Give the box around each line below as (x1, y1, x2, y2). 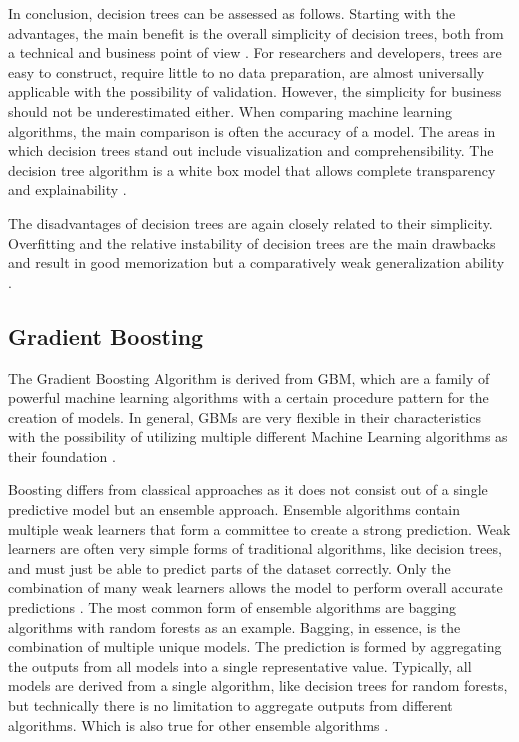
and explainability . (8, 179, 127, 200)
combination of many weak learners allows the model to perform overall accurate (8, 577, 503, 598)
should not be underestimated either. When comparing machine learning (8, 100, 453, 121)
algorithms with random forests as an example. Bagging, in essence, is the (8, 616, 461, 637)
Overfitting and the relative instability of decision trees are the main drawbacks (8, 232, 496, 253)
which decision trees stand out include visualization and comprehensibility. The (8, 140, 494, 161)
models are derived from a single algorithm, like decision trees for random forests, (8, 675, 508, 696)
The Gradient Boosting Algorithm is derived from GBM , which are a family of (8, 367, 490, 388)
